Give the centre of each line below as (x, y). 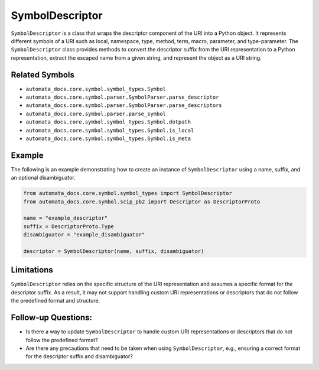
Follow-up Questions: (52, 318)
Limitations (32, 270)
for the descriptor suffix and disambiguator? (79, 356)
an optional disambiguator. (43, 178)
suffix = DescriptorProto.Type (69, 226)
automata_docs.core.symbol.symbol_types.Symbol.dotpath (108, 122)
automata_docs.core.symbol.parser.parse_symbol (96, 113)
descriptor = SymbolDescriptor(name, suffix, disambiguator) (114, 251)
